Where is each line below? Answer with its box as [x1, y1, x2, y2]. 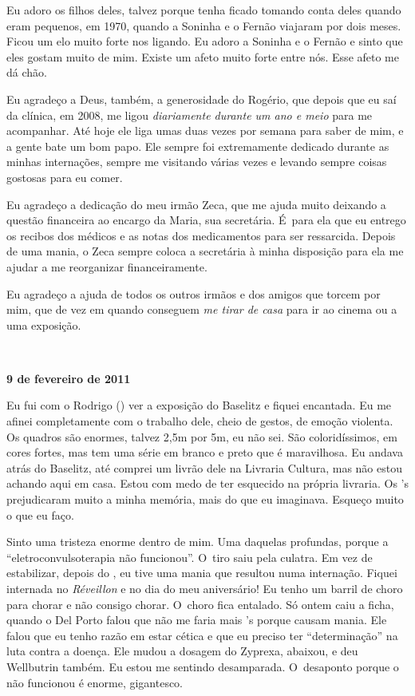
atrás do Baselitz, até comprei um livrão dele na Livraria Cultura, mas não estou [6, 459, 402, 476]
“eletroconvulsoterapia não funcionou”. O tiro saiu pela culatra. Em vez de [6, 548, 373, 565]
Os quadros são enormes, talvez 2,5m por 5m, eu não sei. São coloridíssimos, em [6, 428, 397, 445]
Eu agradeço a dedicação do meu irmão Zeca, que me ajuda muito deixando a [6, 196, 386, 212]
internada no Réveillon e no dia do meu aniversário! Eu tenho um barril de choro [6, 580, 403, 596]
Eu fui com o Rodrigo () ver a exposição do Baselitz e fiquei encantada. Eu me [6, 397, 392, 413]
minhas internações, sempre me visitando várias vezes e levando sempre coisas [6, 153, 387, 170]
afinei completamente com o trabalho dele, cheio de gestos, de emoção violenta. [6, 413, 393, 429]
